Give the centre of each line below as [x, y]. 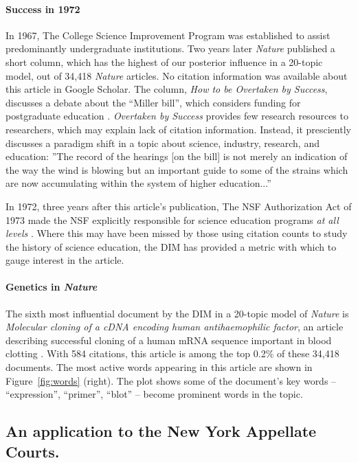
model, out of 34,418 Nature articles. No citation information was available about [177, 75]
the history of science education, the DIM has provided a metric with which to [171, 246]
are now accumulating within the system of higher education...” [138, 183]
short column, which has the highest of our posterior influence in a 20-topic [164, 61]
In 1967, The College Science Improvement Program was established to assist [168, 35]
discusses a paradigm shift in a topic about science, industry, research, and [163, 143]
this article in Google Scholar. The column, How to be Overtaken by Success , [167, 89]
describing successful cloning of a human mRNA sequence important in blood [169, 340]
